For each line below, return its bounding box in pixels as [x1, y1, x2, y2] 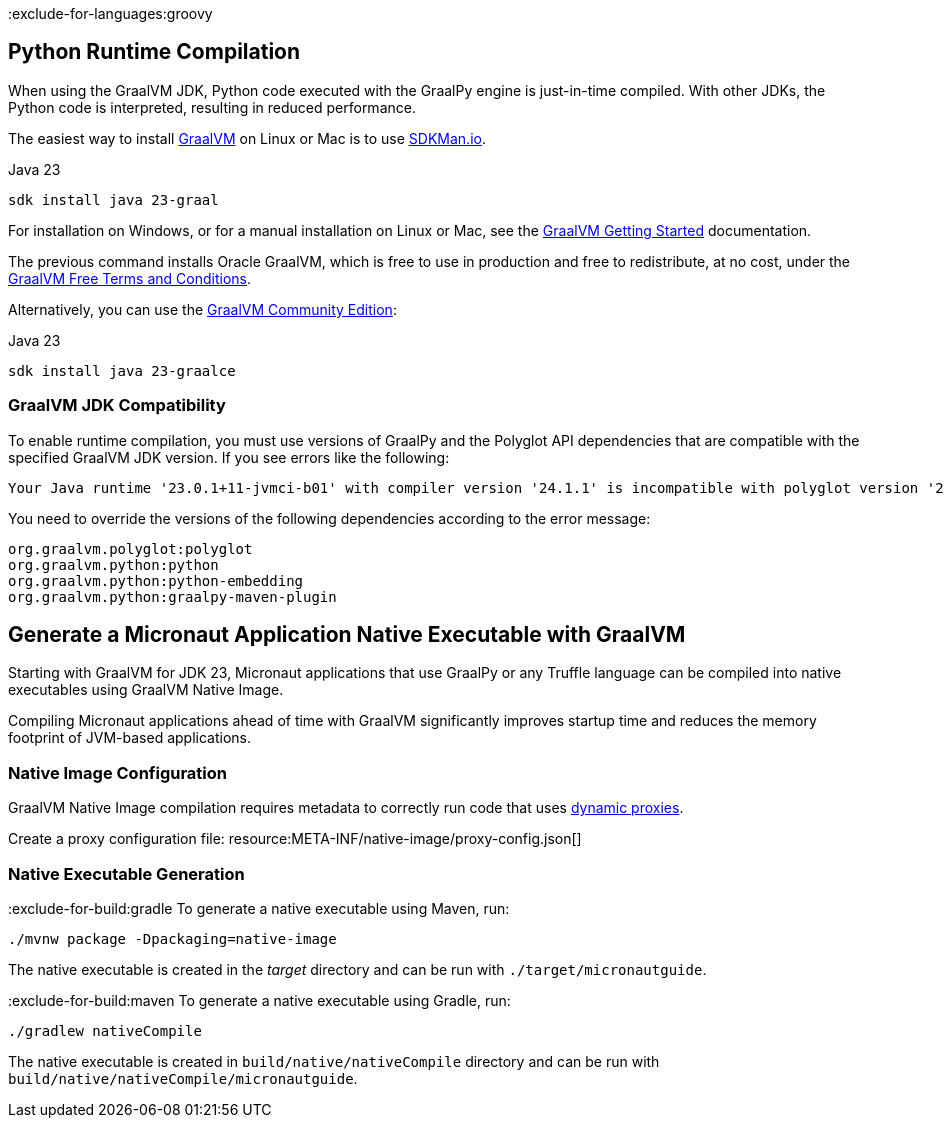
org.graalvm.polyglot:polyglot [8, 540, 253, 557]
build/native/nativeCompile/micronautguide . [8, 1069, 358, 1087]
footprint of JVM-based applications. [8, 729, 252, 747]
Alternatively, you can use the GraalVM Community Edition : [8, 300, 397, 318]
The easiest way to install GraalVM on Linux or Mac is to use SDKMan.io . [8, 129, 486, 147]
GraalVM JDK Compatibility [8, 395, 226, 416]
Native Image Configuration [8, 762, 227, 783]
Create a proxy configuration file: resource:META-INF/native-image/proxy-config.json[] [8, 830, 582, 848]
